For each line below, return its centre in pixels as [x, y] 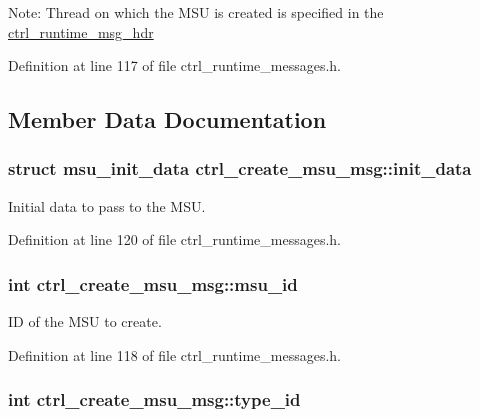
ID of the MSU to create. [85, 321]
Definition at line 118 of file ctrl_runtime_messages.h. [175, 354]
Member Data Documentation [167, 119]
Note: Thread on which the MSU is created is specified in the [196, 12]
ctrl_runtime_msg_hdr [81, 31]
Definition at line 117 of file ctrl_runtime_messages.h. [175, 65]
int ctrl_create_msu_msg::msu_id [153, 283]
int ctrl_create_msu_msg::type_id [154, 399]
